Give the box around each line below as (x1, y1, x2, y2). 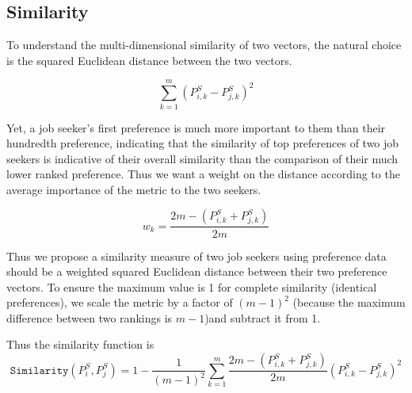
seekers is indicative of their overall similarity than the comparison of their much (6, 150, 399, 166)
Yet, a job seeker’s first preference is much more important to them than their (6, 119, 386, 135)
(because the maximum (292, 294, 406, 311)
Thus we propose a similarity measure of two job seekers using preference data (6, 247, 387, 264)
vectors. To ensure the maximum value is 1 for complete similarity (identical (6, 278, 377, 295)
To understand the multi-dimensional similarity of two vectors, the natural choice (6, 36, 402, 53)
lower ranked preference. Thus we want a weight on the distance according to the (6, 166, 400, 182)
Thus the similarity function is (6, 336, 154, 353)
